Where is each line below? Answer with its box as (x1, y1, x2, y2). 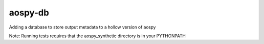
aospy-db (9, 7, 49, 18)
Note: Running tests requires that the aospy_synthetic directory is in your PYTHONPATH (9, 33, 186, 39)
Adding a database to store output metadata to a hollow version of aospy (9, 24, 156, 30)
